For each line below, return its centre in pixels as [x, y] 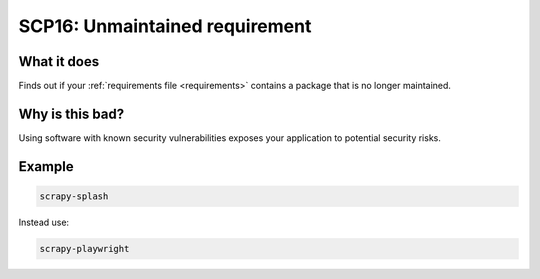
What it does [59, 61]
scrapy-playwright [84, 248]
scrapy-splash [74, 196]
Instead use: [44, 222]
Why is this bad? [71, 113]
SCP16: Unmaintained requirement [165, 26]
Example [46, 166]
